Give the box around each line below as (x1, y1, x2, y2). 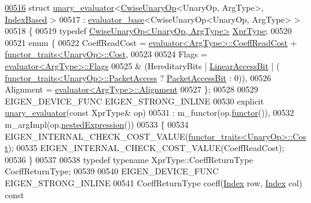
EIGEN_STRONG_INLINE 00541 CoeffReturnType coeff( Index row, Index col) (5, 176, 303, 189)
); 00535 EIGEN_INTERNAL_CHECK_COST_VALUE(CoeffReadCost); (8, 142, 285, 154)
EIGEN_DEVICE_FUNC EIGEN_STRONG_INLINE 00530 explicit (5, 94, 264, 107)
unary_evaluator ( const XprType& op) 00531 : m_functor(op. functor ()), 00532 (5, 106, 294, 119)
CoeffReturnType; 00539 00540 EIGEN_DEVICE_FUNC (5, 165, 219, 177)
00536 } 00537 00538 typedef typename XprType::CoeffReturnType (5, 153, 253, 165)
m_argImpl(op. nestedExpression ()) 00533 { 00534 (5, 118, 189, 130)
